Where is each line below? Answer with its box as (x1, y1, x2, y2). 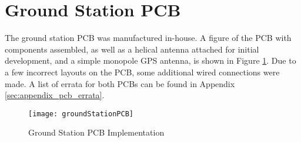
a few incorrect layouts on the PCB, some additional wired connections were (5, 65, 280, 78)
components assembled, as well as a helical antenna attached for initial (5, 43, 259, 55)
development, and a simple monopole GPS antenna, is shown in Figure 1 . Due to (5, 54, 296, 67)
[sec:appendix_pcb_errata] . (5, 89, 105, 101)
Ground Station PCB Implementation (28, 126, 165, 138)
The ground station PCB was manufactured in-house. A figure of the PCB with (5, 32, 292, 44)
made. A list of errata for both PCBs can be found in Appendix (5, 77, 235, 89)
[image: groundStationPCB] (28, 109, 133, 118)
